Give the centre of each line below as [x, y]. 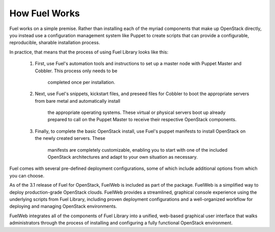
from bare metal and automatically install [78, 101]
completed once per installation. [81, 82]
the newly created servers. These [70, 138]
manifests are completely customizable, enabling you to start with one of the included [137, 150]
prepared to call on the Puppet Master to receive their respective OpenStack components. [142, 120]
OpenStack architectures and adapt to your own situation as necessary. [123, 157]
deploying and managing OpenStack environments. [63, 207]
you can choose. [27, 176]
